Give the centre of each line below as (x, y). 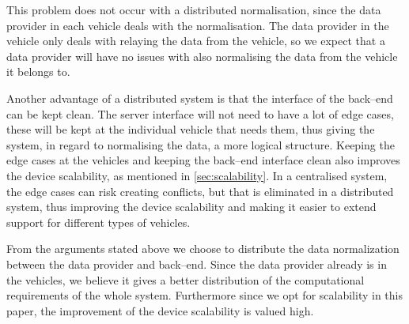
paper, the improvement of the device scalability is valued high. (160, 310)
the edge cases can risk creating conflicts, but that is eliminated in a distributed (200, 191)
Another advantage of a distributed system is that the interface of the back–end (200, 98)
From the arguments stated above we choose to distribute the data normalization (203, 249)
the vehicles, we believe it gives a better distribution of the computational (186, 279)
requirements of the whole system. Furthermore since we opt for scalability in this (204, 295)
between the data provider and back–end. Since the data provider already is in (197, 264)
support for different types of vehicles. (98, 222)
